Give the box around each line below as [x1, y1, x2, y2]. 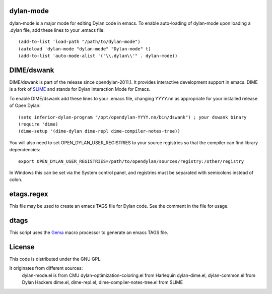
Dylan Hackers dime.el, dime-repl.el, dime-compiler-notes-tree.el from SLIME [22, 279, 183, 285]
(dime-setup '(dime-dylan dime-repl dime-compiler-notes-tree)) [18, 129, 181, 134]
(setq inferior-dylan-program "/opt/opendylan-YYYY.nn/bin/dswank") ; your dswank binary [18, 114, 247, 120]
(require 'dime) [18, 121, 58, 127]
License [9, 243, 35, 251]
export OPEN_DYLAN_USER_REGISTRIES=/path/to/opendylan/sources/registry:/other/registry [18, 158, 244, 164]
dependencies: [9, 147, 40, 153]
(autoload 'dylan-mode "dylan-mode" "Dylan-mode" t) [18, 46, 151, 51]
